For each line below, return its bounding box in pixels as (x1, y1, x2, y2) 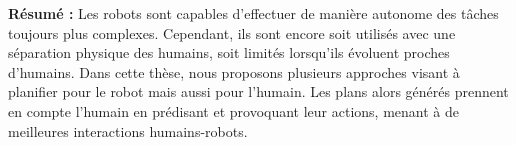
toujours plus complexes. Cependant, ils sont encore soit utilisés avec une (8, 22, 456, 43)
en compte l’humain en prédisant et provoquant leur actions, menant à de (8, 100, 459, 121)
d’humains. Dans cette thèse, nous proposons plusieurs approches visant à (8, 61, 460, 82)
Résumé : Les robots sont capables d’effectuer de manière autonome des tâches (8, 3, 499, 23)
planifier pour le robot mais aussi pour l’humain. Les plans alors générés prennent (8, 81, 509, 102)
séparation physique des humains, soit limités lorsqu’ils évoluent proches (8, 42, 450, 63)
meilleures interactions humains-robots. (8, 120, 248, 141)
